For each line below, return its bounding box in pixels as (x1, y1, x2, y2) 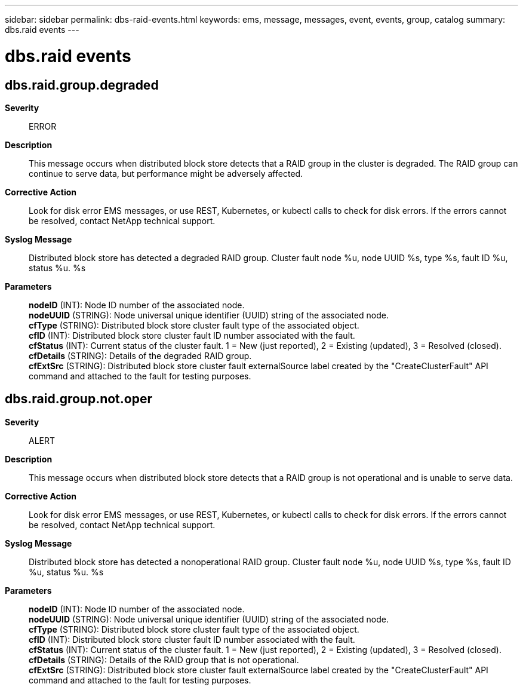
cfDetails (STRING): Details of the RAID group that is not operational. (29, 654, 299, 665)
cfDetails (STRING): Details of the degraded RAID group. (29, 350, 252, 361)
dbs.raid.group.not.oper (5, 391, 152, 407)
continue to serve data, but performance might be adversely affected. (29, 168, 303, 179)
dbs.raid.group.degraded (5, 77, 159, 93)
